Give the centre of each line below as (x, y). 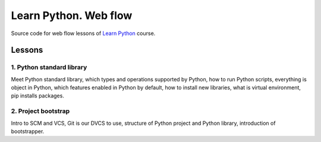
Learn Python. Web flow (72, 15)
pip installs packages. (38, 96)
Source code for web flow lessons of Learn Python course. (83, 33)
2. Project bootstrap (40, 111)
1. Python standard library (49, 67)
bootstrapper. (28, 131)
